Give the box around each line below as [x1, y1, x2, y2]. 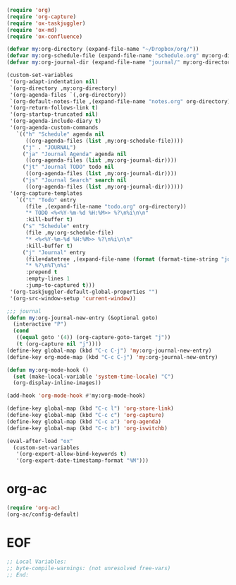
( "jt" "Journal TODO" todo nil [22, 163, 114, 171]
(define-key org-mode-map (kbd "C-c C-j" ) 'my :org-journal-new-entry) [6, 353, 218, 360]
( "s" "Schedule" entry [22, 223, 89, 230]
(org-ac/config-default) [6, 511, 80, 518]
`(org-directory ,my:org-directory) [9, 85, 118, 92]
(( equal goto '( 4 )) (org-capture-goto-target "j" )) [15, 334, 171, 341]
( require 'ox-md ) [6, 26, 58, 33]
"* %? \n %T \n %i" [25, 262, 70, 269]
